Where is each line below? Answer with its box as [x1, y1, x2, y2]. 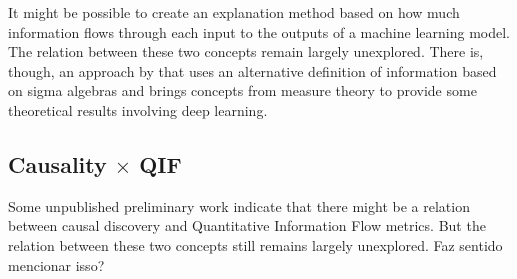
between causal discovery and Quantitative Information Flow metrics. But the [8, 215, 486, 236]
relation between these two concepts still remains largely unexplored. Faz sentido [8, 234, 503, 255]
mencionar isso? [8, 254, 105, 275]
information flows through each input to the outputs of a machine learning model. [8, 21, 510, 42]
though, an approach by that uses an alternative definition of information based [8, 60, 497, 81]
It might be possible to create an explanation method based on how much [8, 2, 460, 22]
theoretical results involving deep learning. [8, 99, 268, 120]
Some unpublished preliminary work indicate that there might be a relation [8, 195, 470, 216]
